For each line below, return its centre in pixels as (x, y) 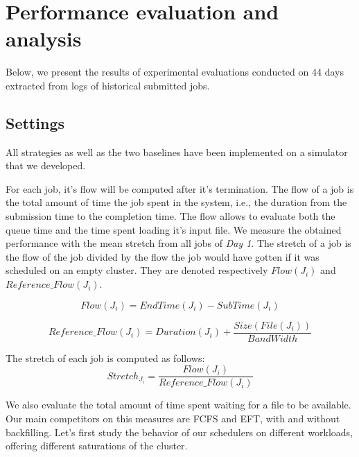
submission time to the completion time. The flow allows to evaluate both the (170, 216)
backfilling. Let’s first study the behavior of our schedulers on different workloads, (179, 432)
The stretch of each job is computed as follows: (105, 357)
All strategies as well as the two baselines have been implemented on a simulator (177, 152)
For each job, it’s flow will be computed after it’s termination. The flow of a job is (180, 188)
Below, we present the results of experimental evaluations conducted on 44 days (175, 72)
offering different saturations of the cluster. (97, 446)
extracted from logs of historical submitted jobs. (108, 85)
